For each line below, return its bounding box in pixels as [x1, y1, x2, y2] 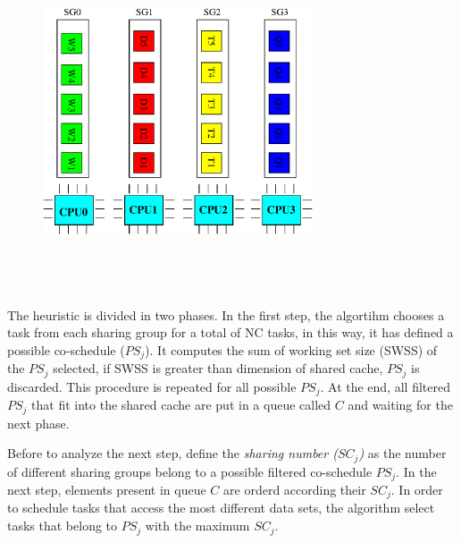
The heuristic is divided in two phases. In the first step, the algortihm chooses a [7, 305, 445, 324]
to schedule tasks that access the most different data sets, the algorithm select [7, 498, 435, 517]
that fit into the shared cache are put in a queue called [31, 395, 331, 414]
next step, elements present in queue [7, 480, 206, 499]
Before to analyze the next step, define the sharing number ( [7, 444, 338, 462]
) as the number [358, 444, 447, 462]
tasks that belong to [7, 516, 118, 535]
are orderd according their [223, 480, 366, 499]
